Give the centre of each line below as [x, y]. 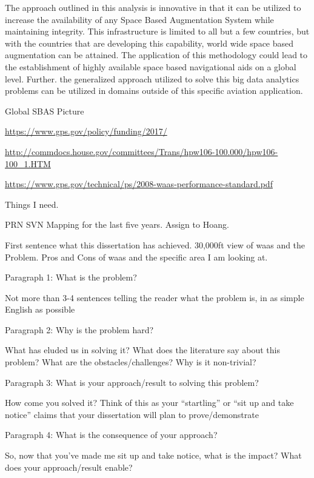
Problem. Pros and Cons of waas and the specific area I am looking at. [136, 257]
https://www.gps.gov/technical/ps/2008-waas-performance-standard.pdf [139, 184]
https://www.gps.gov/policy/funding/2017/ [86, 131]
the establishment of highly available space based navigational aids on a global [151, 66]
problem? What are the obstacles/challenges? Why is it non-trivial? [131, 362]
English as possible [40, 309]
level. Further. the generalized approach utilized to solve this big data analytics [152, 78]
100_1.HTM [28, 163]
